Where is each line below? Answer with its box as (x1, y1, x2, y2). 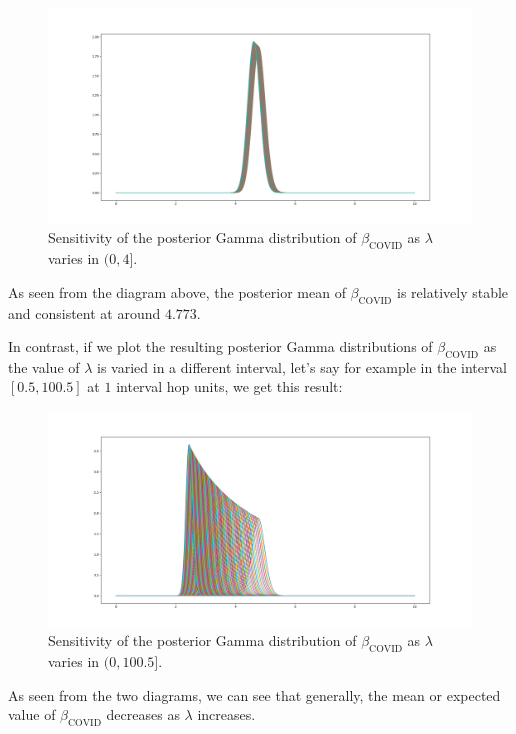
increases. (197, 704, 256, 725)
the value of (8, 356, 80, 377)
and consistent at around (8, 302, 161, 323)
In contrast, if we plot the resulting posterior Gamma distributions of (8, 336, 433, 357)
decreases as (106, 704, 180, 725)
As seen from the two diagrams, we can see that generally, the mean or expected (8, 684, 501, 705)
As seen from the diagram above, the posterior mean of (8, 281, 346, 302)
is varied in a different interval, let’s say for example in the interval (97, 356, 507, 377)
